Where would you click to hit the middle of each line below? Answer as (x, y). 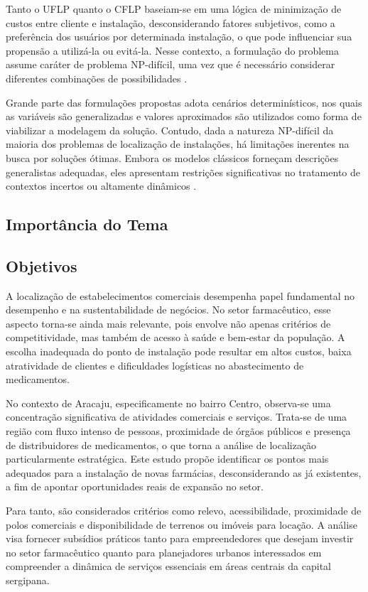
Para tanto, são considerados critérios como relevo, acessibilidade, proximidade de (184, 511)
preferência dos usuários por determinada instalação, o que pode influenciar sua (179, 37)
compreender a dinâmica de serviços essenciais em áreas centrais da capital (168, 566)
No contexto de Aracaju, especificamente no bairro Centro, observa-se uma (168, 403)
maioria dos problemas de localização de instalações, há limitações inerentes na (178, 144)
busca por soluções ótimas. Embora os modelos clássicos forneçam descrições (172, 157)
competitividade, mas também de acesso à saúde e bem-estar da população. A (175, 337)
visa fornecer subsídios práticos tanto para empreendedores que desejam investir (180, 538)
